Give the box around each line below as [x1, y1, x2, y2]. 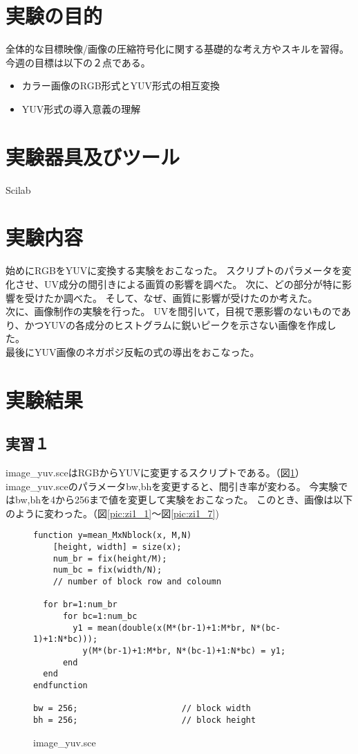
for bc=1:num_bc [62, 611, 138, 622]
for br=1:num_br [43, 600, 117, 610]
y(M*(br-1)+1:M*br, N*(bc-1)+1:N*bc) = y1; [82, 646, 286, 656]
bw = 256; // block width [33, 703, 251, 714]
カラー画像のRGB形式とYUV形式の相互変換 [21, 78, 220, 93]
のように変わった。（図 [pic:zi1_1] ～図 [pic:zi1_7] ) [6, 505, 219, 520]
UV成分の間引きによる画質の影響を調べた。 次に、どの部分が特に [44, 276, 342, 291]
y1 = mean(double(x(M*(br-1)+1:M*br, [73, 622, 246, 633]
